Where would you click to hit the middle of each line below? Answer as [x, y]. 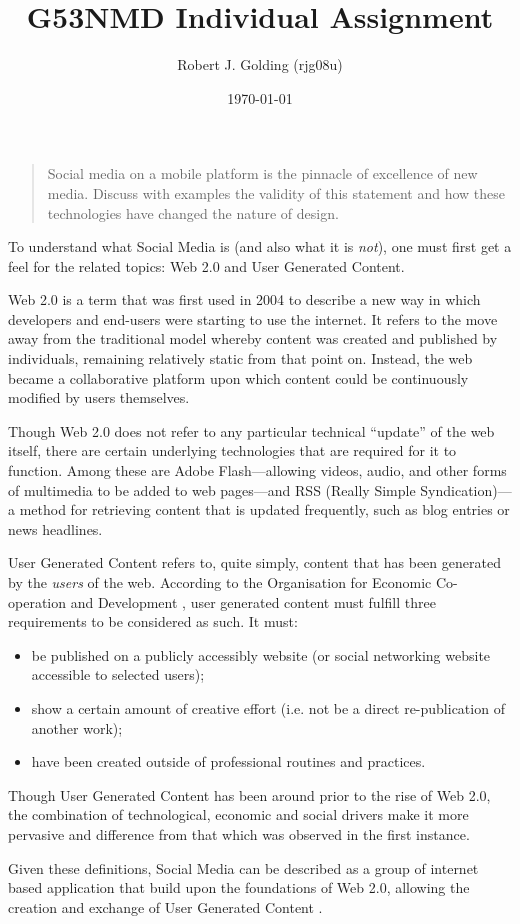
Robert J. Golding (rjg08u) [260, 64]
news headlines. [55, 528]
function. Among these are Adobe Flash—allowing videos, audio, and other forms [257, 470]
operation [37, 601]
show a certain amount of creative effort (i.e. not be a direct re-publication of [268, 707]
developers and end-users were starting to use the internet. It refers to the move [253, 318]
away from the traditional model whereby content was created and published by [253, 338]
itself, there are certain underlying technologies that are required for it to [232, 450]
